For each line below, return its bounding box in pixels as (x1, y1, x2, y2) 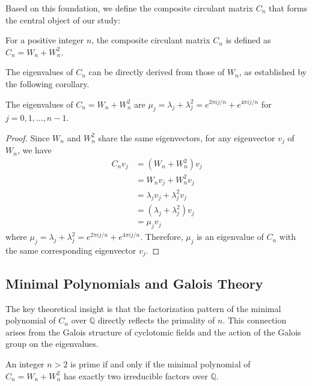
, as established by (239, 66, 307, 78)
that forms (268, 2, 308, 14)
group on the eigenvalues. (5, 337, 99, 350)
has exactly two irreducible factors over (63, 369, 208, 382)
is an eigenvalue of (197, 230, 264, 243)
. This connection (222, 314, 287, 326)
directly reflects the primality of (97, 314, 215, 326)
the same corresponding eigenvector (5, 244, 136, 256)
